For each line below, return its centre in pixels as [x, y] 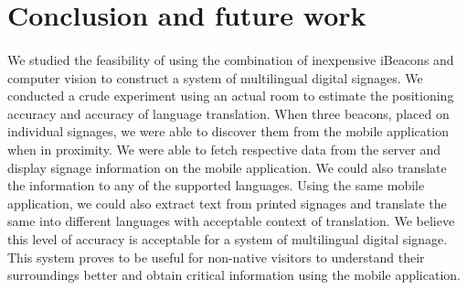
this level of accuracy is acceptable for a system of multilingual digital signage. [228, 238]
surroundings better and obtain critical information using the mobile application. [234, 275]
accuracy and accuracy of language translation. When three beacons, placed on [228, 113]
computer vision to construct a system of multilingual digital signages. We [215, 77]
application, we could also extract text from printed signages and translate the [227, 203]
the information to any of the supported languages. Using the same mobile [216, 185]
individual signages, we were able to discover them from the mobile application [228, 131]
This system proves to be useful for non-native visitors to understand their [216, 257]
